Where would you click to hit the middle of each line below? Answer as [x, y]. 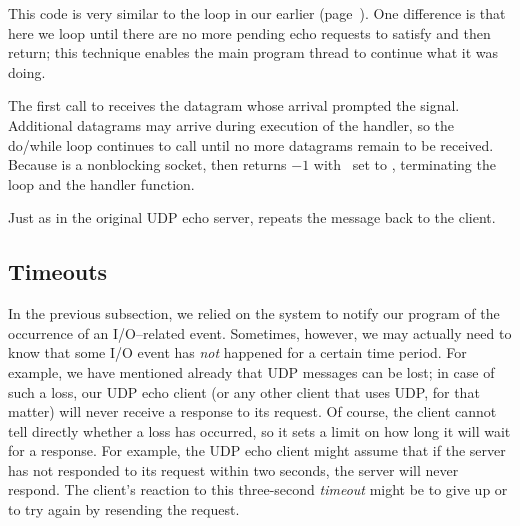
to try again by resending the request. [124, 509]
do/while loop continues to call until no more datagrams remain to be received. [251, 144]
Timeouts [58, 271]
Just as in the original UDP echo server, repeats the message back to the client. [252, 217]
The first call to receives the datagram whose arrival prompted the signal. [234, 105]
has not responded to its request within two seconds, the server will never [233, 469]
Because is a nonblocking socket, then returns [147, 164]
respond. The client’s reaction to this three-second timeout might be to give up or [258, 489]
